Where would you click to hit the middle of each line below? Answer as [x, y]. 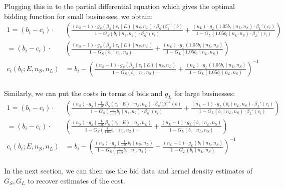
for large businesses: [204, 93]
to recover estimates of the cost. [76, 180]
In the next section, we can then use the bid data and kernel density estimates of [128, 171]
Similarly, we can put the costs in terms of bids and [83, 93]
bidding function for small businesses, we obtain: [79, 16]
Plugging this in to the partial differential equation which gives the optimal [119, 6]
